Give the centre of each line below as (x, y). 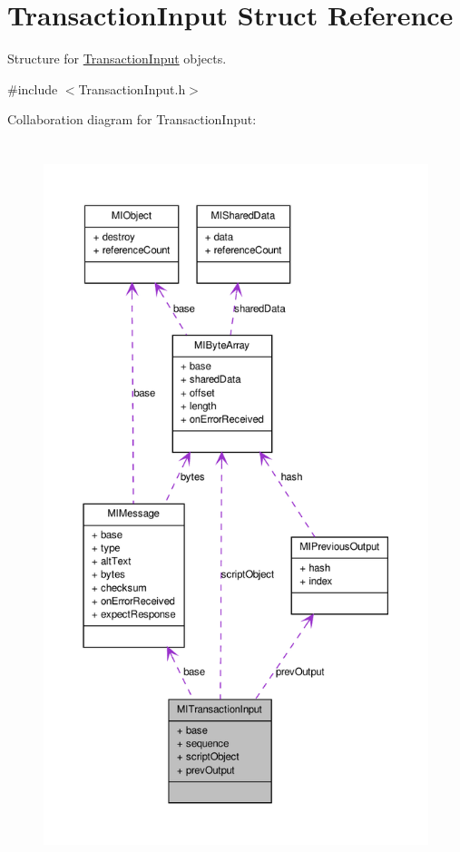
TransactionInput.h (132, 88)
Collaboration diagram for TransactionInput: (132, 119)
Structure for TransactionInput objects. (117, 59)
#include (33, 88)
